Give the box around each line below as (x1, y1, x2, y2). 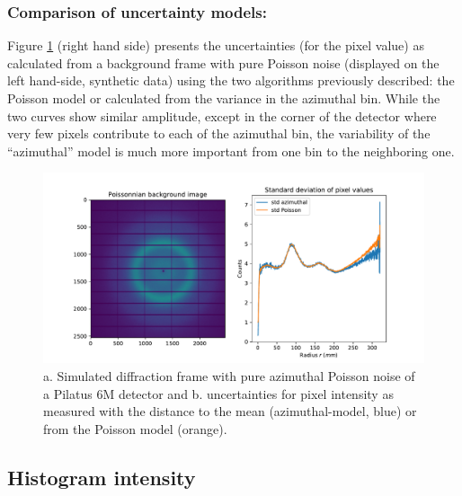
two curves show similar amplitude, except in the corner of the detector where (7, 106, 437, 125)
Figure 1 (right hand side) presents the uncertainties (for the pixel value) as (7, 36, 424, 55)
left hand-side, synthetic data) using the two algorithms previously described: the (7, 71, 455, 90)
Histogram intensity (7, 463, 196, 491)
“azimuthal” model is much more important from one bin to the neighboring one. (7, 141, 455, 160)
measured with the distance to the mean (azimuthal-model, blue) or (43, 402, 417, 421)
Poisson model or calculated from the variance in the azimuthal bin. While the (7, 89, 440, 107)
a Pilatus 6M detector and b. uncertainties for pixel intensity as (43, 384, 394, 403)
